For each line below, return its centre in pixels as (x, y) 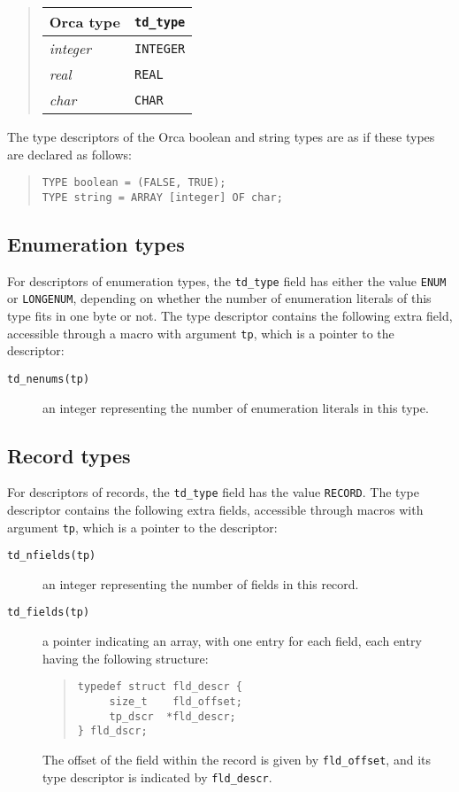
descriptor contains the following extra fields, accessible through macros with (215, 509)
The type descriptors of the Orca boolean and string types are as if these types (221, 136)
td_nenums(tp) (49, 379)
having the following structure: (126, 658)
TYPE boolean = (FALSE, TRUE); (134, 183)
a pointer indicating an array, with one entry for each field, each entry (232, 641)
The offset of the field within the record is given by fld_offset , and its (237, 759)
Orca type (84, 22)
